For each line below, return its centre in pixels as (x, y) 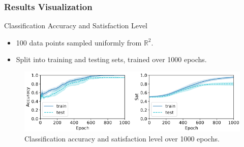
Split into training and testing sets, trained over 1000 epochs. (111, 59)
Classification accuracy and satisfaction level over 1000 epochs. (122, 138)
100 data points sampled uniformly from (79, 42)
